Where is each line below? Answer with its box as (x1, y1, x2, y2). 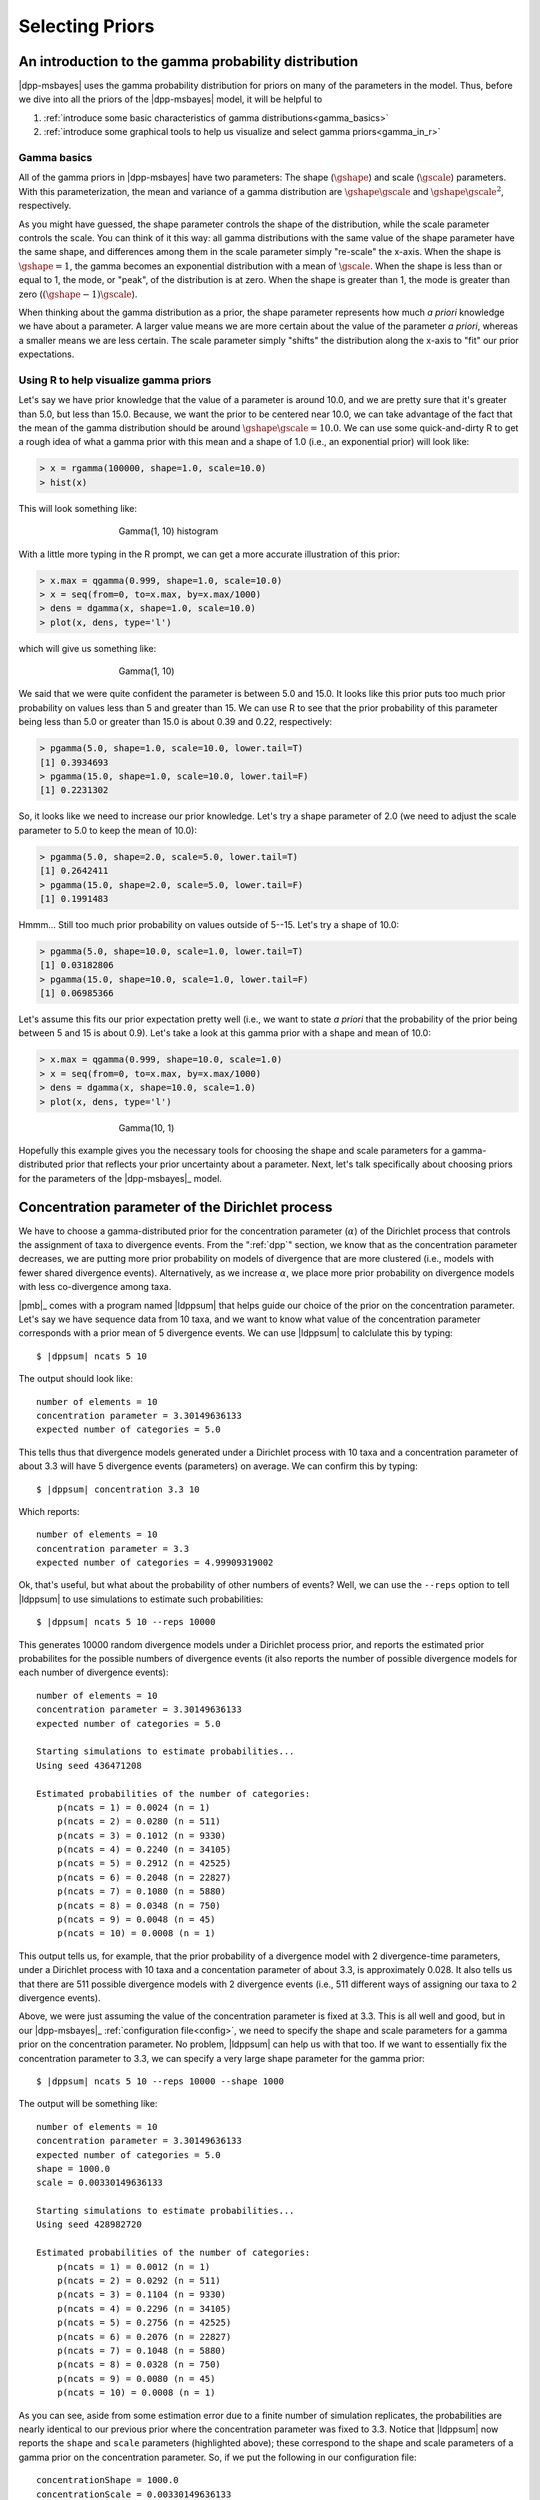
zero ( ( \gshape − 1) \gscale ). (18, 288, 138, 300)
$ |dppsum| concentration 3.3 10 (36, 1483, 200, 1495)
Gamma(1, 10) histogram (118, 525, 219, 537)
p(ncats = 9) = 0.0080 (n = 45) (56, 2373, 216, 2384)
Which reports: (18, 1505, 80, 1517)
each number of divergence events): (18, 1666, 169, 1679)
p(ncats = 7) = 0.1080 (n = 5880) (56, 1886, 227, 1897)
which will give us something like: (18, 642, 157, 654)
